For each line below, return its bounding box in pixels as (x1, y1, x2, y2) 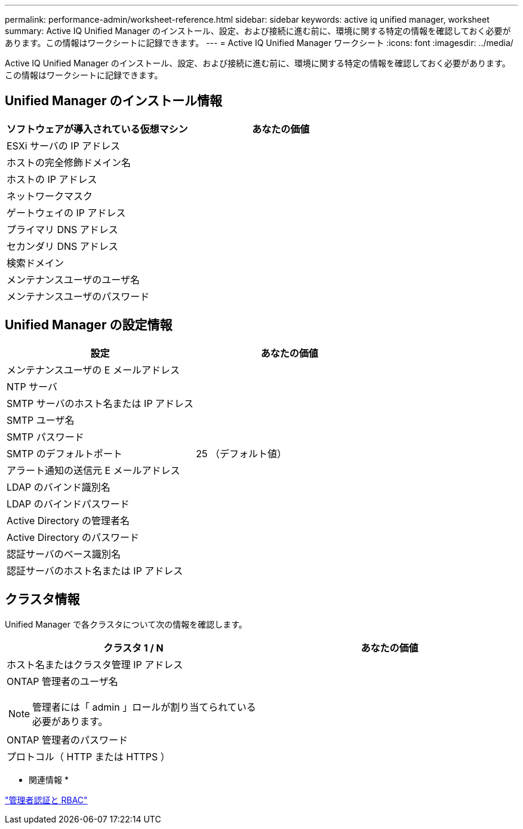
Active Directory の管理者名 (7, 514, 130, 527)
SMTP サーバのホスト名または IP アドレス (7, 397, 194, 409)
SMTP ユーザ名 (7, 414, 75, 426)
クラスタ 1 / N (103, 641, 164, 654)
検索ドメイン (7, 256, 64, 269)
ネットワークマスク (7, 189, 93, 202)
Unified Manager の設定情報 (5, 317, 173, 333)
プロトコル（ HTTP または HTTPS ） (7, 750, 170, 763)
